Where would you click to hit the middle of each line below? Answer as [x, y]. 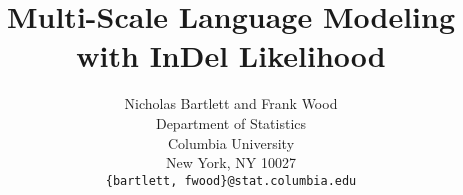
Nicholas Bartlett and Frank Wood [231, 103]
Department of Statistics [231, 122]
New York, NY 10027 [231, 162]
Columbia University [231, 142]
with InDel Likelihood [231, 55]
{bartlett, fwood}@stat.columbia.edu [231, 180]
